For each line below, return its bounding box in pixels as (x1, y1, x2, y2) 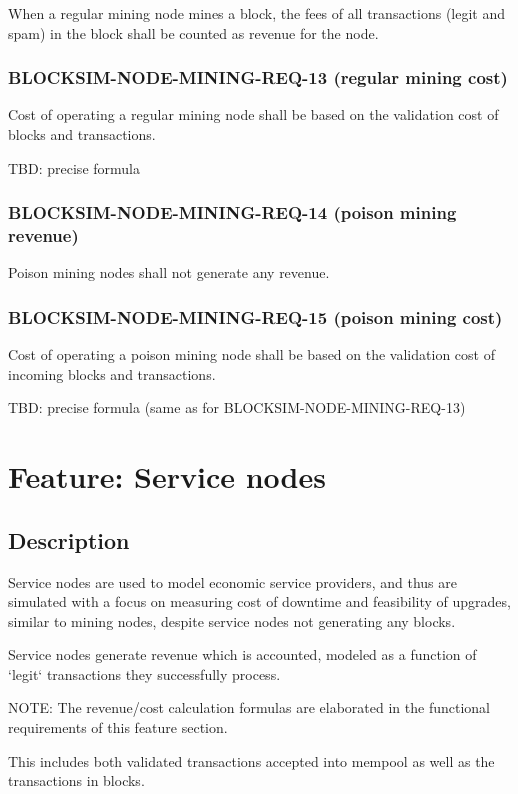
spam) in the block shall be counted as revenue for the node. (8, 22, 379, 43)
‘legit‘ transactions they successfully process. (8, 663, 281, 684)
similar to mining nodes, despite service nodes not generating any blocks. (8, 610, 456, 631)
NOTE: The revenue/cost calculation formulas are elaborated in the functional (8, 697, 490, 718)
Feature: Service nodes (8, 456, 326, 497)
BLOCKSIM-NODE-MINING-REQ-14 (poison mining (8, 200, 457, 225)
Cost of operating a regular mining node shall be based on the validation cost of (8, 104, 499, 125)
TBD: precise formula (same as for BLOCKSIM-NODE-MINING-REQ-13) (8, 397, 466, 418)
